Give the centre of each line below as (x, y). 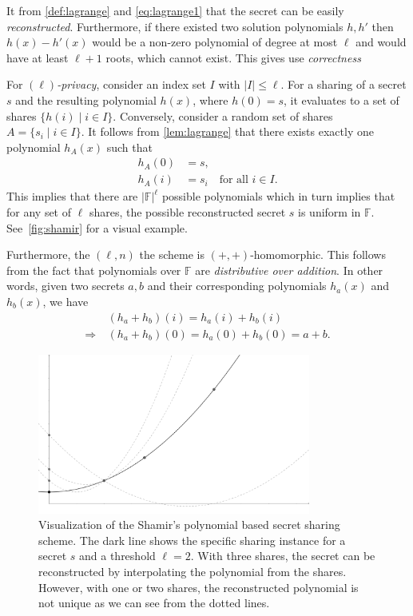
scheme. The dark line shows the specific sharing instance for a (192, 540)
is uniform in (330, 212)
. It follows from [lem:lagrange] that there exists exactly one (227, 131)
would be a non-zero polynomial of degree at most (215, 42)
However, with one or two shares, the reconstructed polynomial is (199, 587)
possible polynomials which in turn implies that (278, 196)
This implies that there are (72, 196)
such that (129, 147)
